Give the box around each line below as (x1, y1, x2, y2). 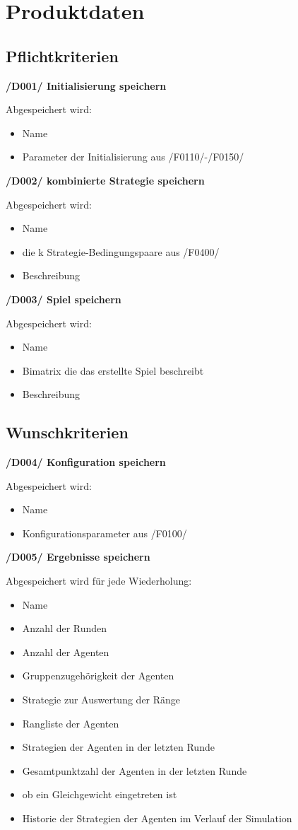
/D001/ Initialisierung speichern (6, 78, 167, 93)
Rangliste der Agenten (22, 715, 119, 730)
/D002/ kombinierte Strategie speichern (6, 173, 205, 187)
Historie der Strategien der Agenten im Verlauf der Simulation (22, 811, 292, 825)
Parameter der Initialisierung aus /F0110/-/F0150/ (22, 149, 244, 164)
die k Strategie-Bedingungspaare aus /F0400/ (22, 244, 220, 259)
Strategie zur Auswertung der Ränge (22, 692, 181, 707)
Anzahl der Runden (22, 621, 107, 636)
